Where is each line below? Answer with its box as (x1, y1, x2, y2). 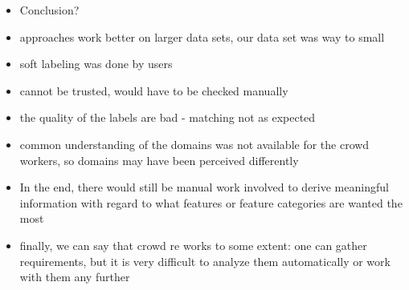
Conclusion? (19, 2, 80, 18)
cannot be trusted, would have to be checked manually (19, 82, 288, 99)
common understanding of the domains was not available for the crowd (19, 135, 370, 152)
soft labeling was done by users (19, 55, 173, 72)
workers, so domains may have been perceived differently (19, 151, 299, 168)
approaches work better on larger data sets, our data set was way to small (19, 28, 385, 45)
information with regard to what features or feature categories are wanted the (19, 194, 403, 211)
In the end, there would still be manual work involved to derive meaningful (19, 179, 389, 195)
